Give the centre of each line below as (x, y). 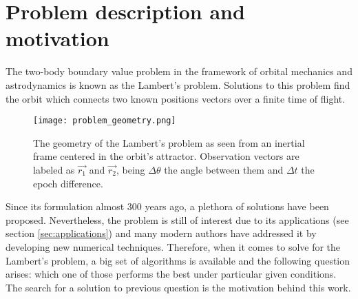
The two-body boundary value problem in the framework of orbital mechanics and (179, 71)
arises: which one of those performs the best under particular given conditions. (171, 274)
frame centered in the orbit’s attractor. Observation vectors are (166, 156)
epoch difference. (68, 183)
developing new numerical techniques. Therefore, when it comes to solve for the (173, 246)
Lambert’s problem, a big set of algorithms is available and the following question (178, 260)
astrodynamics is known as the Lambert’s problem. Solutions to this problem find (178, 84)
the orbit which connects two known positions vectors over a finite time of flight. (176, 98)
